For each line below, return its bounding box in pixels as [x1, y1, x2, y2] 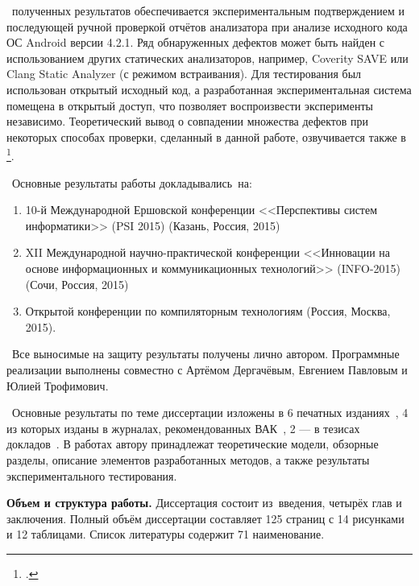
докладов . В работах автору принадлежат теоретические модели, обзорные [6, 435, 379, 452]
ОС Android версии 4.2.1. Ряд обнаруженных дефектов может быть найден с [6, 34, 385, 51]
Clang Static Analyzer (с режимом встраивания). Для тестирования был [6, 65, 362, 82]
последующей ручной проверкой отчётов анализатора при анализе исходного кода [6, 18, 408, 35]
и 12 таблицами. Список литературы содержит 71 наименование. [6, 526, 325, 543]
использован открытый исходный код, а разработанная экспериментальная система [6, 80, 412, 97]
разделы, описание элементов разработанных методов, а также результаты [6, 451, 370, 468]
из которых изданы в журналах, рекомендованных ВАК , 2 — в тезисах [6, 419, 360, 436]
